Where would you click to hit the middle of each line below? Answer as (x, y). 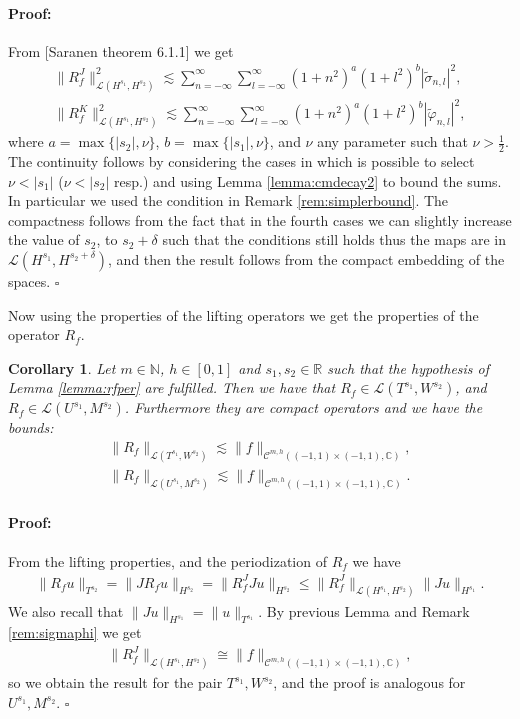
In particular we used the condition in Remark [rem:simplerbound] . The (228, 200)
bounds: (31, 427)
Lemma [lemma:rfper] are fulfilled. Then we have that (172, 387)
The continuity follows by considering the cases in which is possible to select (241, 161)
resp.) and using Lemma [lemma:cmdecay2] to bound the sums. (308, 180)
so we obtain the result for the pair (115, 682)
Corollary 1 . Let (62, 367)
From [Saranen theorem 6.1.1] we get (121, 50)
